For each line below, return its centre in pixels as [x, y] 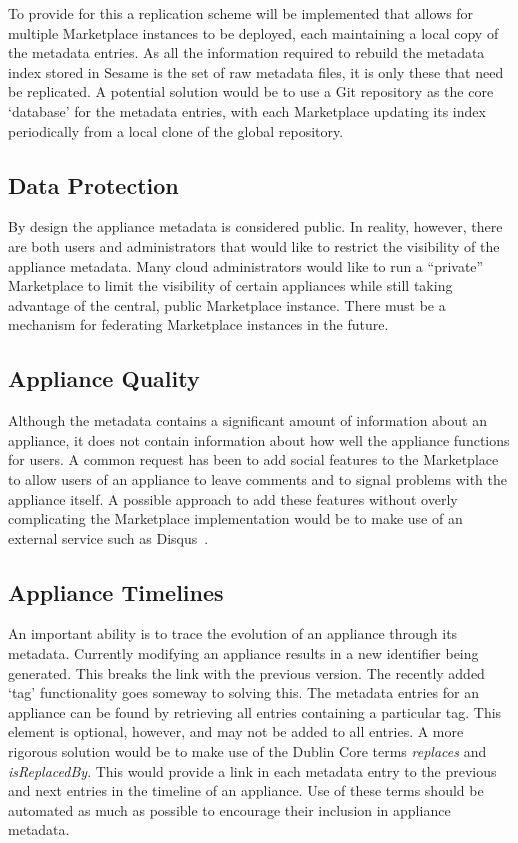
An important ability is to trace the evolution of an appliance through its [233, 633]
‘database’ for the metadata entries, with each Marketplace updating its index [247, 110]
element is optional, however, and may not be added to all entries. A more [236, 731]
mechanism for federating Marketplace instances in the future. [198, 324]
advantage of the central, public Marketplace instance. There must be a [227, 304]
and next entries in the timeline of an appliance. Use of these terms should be [246, 790]
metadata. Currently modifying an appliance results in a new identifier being [243, 653]
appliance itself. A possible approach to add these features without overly [233, 498]
